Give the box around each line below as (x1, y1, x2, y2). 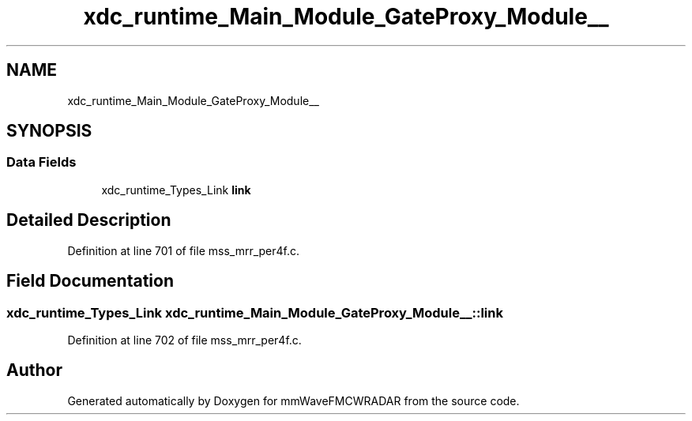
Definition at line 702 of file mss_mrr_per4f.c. (67, 333, 302, 347)
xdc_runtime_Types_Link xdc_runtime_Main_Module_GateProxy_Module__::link (6, 304, 503, 321)
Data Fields (6, 154, 77, 171)
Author (6, 360, 62, 381)
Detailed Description (6, 210, 171, 231)
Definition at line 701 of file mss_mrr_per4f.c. (67, 243, 300, 257)
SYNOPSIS (6, 121, 92, 141)
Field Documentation (6, 271, 174, 291)
